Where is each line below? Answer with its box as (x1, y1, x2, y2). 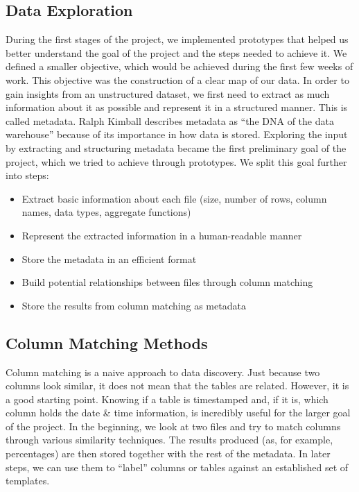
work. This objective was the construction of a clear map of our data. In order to (6, 72, 349, 87)
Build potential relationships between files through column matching (21, 275, 313, 289)
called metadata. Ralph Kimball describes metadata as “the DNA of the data (6, 113, 334, 128)
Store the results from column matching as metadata (21, 298, 246, 312)
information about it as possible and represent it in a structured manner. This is (6, 100, 348, 114)
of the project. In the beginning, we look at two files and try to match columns (6, 418, 341, 433)
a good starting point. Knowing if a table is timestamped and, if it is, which (6, 391, 329, 406)
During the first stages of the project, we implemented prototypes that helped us (6, 32, 349, 46)
